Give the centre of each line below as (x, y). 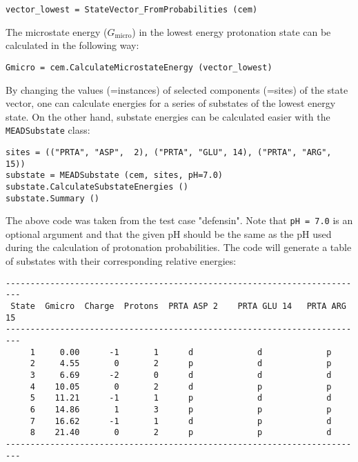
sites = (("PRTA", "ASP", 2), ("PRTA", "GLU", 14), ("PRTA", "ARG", (169, 152)
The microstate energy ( (57, 31)
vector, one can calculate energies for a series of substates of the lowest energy (171, 103)
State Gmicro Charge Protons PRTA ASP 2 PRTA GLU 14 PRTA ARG (178, 306)
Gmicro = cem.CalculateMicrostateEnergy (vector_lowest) (139, 67)
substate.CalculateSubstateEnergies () (97, 187)
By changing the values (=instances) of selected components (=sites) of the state (177, 89)
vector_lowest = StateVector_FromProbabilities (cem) (132, 10)
